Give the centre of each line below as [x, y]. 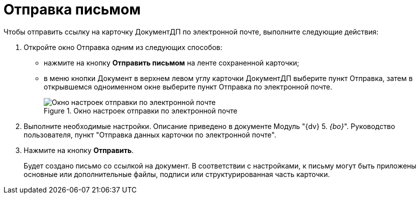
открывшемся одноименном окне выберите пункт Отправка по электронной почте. [188, 86]
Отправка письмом [72, 9]
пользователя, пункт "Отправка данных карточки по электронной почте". [150, 134]
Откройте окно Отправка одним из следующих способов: [123, 47]
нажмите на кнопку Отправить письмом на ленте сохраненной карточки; [172, 62]
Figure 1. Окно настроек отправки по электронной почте [141, 110]
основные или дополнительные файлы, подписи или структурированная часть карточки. [177, 174]
